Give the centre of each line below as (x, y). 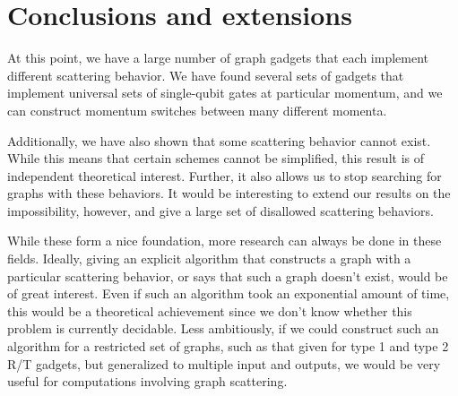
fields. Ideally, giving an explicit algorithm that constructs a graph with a (209, 258)
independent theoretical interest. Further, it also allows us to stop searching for (225, 175)
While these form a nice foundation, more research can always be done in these (225, 241)
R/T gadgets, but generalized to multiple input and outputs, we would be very (224, 363)
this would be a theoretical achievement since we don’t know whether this (210, 310)
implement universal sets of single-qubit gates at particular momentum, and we (225, 93)
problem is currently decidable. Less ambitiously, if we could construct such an (223, 328)
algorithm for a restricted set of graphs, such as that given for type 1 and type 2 (228, 346)
